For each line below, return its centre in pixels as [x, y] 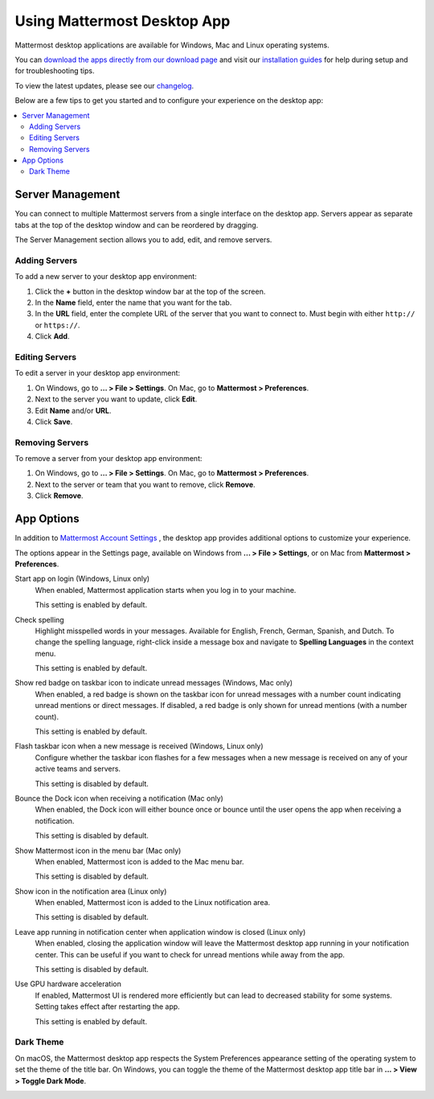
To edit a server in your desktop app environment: [98, 373]
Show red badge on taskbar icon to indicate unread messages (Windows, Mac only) [154, 683]
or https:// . [57, 325]
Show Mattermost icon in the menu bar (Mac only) [98, 850]
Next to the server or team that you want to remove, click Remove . [145, 484]
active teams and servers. [78, 769]
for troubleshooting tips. [55, 71]
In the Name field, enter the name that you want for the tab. [133, 303]
